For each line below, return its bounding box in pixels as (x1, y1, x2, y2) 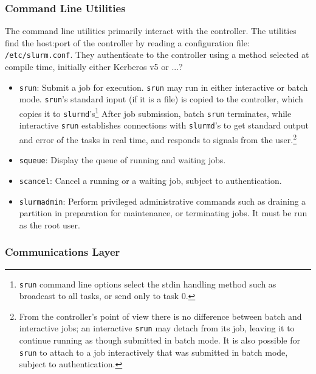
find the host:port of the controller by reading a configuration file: (5, 36, 250, 49)
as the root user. (19, 218, 80, 231)
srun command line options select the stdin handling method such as (19, 277, 276, 290)
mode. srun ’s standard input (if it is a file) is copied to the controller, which (19, 93, 303, 105)
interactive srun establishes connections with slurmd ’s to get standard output (19, 119, 309, 132)
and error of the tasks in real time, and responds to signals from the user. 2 (19, 131, 297, 146)
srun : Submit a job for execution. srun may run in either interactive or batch (19, 80, 308, 93)
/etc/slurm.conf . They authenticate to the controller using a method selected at (5, 48, 309, 61)
